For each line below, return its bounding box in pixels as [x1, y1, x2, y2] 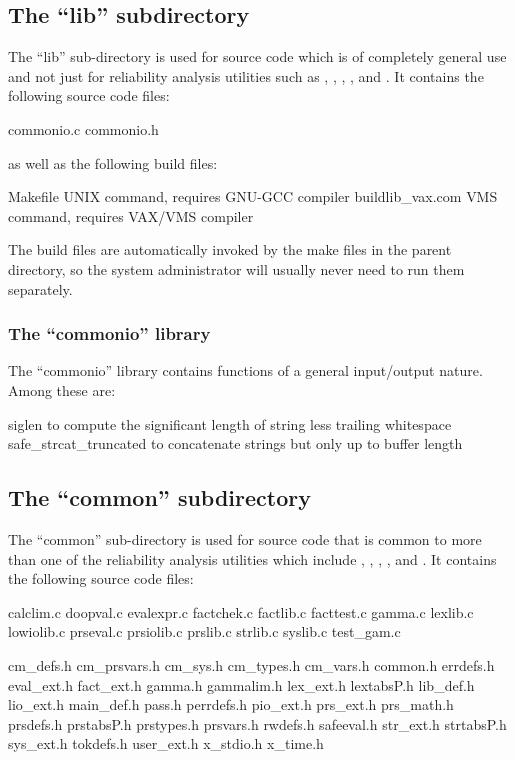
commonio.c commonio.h [8, 118, 159, 139]
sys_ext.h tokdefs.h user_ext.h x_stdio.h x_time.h [8, 733, 324, 754]
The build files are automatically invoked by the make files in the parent [8, 239, 452, 260]
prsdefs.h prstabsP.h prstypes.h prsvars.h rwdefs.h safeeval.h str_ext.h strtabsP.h [8, 713, 507, 734]
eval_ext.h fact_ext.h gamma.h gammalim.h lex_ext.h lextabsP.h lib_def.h [8, 674, 475, 695]
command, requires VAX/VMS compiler [8, 205, 254, 226]
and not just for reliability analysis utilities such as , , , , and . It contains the [8, 65, 484, 86]
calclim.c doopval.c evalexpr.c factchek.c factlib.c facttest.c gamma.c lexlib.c [8, 601, 474, 622]
